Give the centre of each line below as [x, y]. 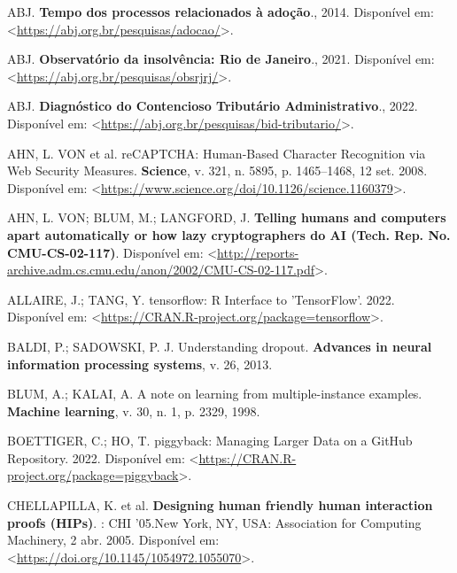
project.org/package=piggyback [93, 475]
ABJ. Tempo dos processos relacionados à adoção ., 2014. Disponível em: [221, 12]
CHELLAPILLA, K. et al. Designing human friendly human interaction [220, 505]
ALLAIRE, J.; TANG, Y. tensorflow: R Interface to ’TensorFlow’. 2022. [201, 299]
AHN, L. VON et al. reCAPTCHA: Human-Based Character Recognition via [217, 153]
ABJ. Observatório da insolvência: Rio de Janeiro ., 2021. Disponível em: [221, 59]
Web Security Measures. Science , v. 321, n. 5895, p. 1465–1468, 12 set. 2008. [217, 170]
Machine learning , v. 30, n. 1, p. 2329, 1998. [134, 410]
